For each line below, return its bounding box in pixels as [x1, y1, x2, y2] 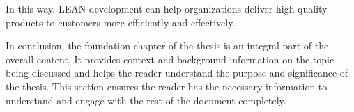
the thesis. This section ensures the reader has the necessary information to [6, 79, 328, 93]
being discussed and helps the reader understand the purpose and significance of [6, 65, 348, 80]
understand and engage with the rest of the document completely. [6, 93, 286, 107]
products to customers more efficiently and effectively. [6, 15, 236, 29]
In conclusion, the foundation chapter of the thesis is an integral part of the [6, 38, 329, 53]
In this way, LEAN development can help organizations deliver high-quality [6, 1, 328, 15]
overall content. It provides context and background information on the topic [6, 51, 334, 66]
